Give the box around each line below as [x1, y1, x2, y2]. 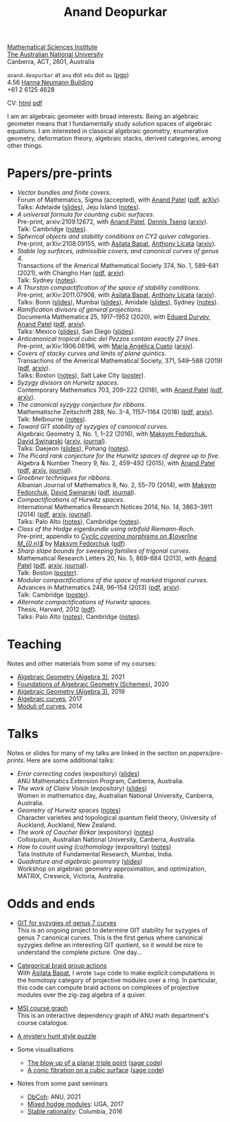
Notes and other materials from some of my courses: [7, 659, 157, 668]
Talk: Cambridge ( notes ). [16, 225, 88, 233]
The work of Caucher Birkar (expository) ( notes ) [16, 828, 154, 836]
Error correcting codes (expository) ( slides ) [16, 770, 140, 778]
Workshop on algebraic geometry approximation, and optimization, [16, 865, 207, 873]
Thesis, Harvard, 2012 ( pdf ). [16, 605, 97, 613]
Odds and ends [7, 896, 95, 912]
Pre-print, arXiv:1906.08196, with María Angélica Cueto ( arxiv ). [16, 342, 194, 350]
